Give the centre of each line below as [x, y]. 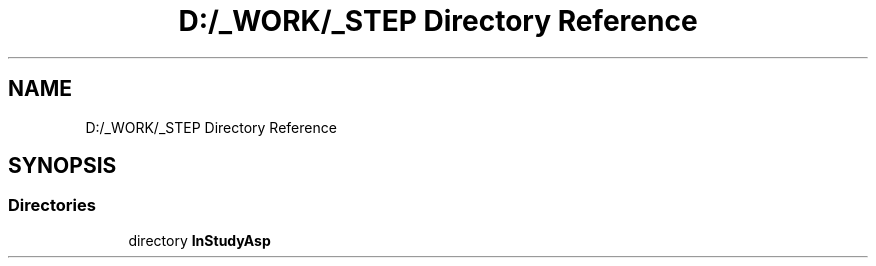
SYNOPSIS [62, 166]
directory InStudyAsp [199, 240]
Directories [52, 205]
